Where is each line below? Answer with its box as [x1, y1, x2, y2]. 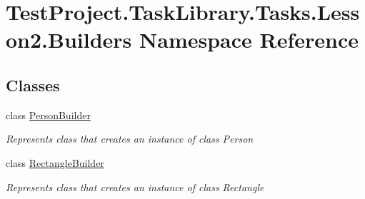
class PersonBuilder [6, 107, 91, 122]
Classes [6, 73, 60, 96]
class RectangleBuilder [6, 155, 104, 170]
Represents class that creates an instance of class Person [6, 131, 254, 146]
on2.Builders [6, 25, 132, 54]
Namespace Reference [139, 25, 359, 54]
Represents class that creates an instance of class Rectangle [6, 179, 264, 194]
